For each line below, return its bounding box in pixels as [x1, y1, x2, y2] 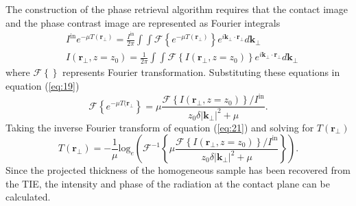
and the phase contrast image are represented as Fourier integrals [5, 15, 281, 29]
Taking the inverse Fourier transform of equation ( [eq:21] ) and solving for [5, 120, 314, 134]
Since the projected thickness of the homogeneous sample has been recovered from [5, 163, 351, 177]
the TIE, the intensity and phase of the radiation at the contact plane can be [5, 176, 330, 190]
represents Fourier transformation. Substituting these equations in [62, 65, 340, 79]
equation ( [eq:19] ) [5, 79, 80, 92]
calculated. [5, 190, 51, 204]
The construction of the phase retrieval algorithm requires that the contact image [5, 2, 348, 16]
